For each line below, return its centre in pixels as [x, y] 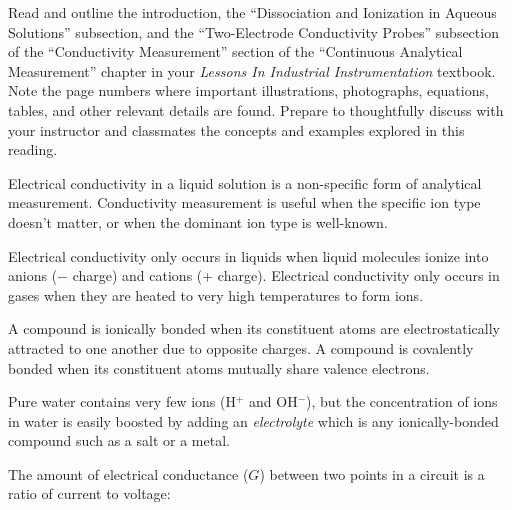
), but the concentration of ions [402, 401]
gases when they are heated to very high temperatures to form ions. [216, 294]
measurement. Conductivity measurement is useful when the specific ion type [244, 202]
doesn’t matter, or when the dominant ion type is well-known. [198, 221]
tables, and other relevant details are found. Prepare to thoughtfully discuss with [256, 109]
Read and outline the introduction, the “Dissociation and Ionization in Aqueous [252, 12]
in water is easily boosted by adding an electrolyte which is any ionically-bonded [253, 420]
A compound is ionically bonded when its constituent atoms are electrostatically [254, 328]
